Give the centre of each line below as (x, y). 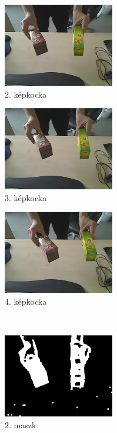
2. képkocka (26, 94)
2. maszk (21, 424)
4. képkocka (26, 301)
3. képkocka (26, 197)
